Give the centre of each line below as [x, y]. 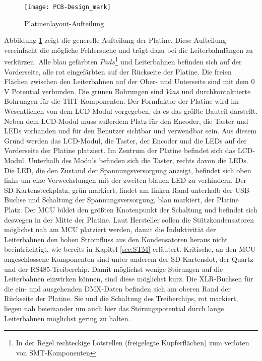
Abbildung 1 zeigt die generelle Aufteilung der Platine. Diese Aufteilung [115, 40]
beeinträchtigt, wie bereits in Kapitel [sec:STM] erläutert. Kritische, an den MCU [130, 249]
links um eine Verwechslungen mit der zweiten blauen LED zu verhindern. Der [125, 180]
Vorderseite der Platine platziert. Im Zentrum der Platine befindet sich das [120, 150]
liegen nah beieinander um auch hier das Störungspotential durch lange [114, 308]
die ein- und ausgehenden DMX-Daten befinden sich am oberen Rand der [118, 288]
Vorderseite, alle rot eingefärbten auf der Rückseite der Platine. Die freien [118, 71]
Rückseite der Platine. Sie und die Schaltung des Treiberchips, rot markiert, [121, 298]
